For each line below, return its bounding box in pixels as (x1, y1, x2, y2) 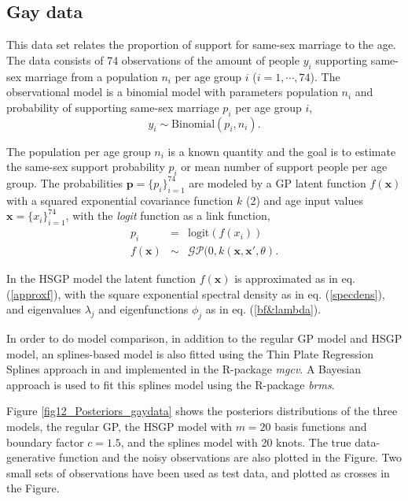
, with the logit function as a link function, (65, 207, 270, 224)
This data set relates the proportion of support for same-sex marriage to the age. (6, 36, 396, 53)
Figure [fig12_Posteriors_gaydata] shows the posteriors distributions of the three (6, 403, 398, 419)
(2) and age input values (245, 191, 364, 208)
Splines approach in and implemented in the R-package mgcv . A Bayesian (6, 361, 361, 377)
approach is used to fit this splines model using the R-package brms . (6, 376, 335, 392)
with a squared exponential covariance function (6, 191, 233, 208)
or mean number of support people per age (181, 158, 388, 175)
